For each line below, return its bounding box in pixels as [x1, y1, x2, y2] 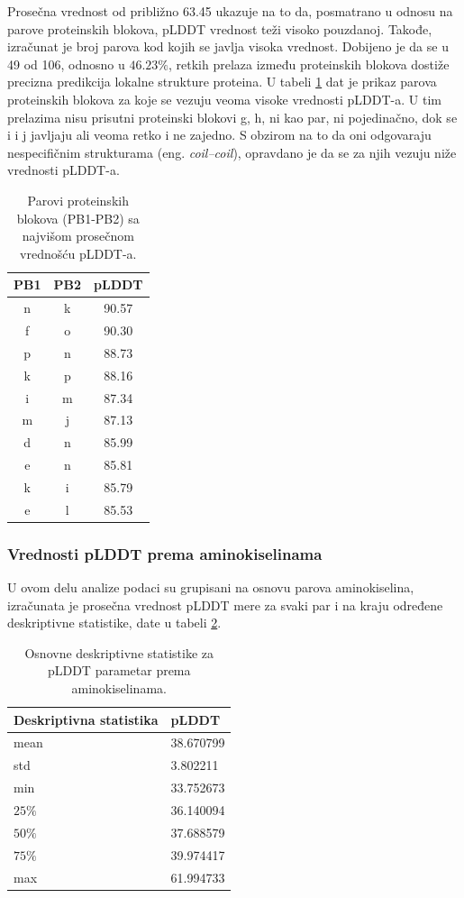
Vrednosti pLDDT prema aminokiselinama [7, 542, 323, 564]
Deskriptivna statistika [14, 710, 159, 728]
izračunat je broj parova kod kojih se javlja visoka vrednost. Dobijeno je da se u [7, 37, 449, 56]
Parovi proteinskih [27, 190, 129, 209]
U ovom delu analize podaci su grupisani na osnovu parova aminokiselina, [7, 578, 414, 597]
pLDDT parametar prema [47, 661, 191, 680]
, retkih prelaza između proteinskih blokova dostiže [168, 54, 450, 73]
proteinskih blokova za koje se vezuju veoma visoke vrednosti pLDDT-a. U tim [7, 89, 441, 108]
